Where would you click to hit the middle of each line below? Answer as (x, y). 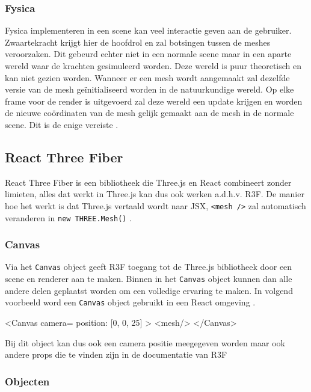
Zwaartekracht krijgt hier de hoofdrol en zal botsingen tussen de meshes (138, 42)
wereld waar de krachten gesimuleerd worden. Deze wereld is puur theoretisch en (153, 66)
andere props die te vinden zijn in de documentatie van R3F (116, 354)
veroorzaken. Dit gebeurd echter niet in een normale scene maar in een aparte (148, 54)
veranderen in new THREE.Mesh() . (69, 217)
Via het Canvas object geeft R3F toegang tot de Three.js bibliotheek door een (149, 267)
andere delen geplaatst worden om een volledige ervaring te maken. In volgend (149, 290)
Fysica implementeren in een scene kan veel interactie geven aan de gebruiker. (148, 30)
